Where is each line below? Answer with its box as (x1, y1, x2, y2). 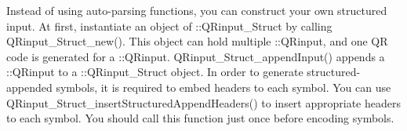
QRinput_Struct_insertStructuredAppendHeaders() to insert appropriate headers (6, 94, 402, 111)
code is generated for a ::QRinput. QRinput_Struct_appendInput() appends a (6, 48, 385, 64)
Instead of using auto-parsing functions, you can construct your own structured (6, 2, 387, 18)
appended (6, 78, 53, 95)
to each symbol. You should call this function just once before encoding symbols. (6, 110, 394, 126)
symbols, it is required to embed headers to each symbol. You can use (56, 78, 391, 95)
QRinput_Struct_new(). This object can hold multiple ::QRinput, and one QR (6, 33, 388, 49)
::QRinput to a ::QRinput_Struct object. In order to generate (6, 64, 303, 80)
